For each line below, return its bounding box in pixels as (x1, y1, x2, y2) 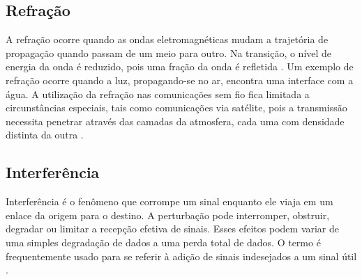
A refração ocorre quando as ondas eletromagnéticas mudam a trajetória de (6, 32, 329, 47)
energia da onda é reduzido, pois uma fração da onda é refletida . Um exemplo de (6, 59, 354, 74)
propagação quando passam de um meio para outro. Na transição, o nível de (6, 45, 332, 60)
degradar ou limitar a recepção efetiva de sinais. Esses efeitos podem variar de (6, 221, 340, 236)
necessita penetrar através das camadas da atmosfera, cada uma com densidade (6, 113, 345, 128)
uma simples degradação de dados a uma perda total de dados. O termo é (6, 234, 321, 249)
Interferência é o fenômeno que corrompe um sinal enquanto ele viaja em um (6, 194, 333, 209)
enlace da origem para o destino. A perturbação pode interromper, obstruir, (6, 207, 330, 222)
